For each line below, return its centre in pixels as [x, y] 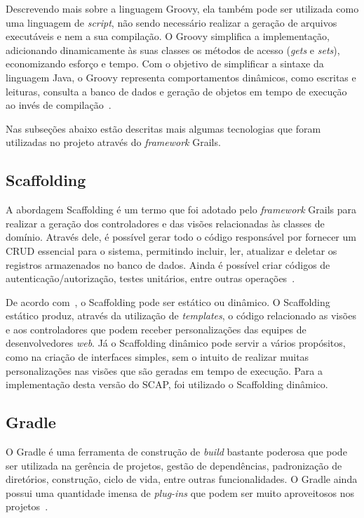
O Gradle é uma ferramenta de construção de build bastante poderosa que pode [176, 452]
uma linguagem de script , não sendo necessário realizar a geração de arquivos [171, 22]
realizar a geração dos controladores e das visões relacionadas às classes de [165, 223]
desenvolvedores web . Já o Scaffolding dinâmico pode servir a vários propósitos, [176, 343]
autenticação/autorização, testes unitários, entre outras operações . [150, 278]
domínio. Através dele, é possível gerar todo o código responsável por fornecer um [181, 237]
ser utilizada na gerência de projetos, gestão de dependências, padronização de [174, 465]
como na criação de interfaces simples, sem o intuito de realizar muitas [157, 357]
